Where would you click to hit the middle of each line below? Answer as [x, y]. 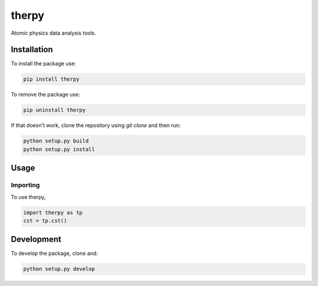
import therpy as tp [53, 212]
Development [36, 239]
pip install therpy [51, 79]
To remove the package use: [46, 95]
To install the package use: [44, 64]
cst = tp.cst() [45, 220]
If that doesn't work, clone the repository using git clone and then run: [96, 125]
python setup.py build [56, 141]
